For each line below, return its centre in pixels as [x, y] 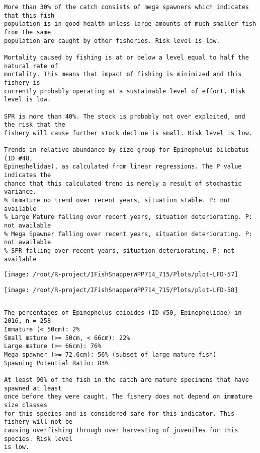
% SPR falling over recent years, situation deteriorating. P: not [119, 251]
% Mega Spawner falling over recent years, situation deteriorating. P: [128, 234]
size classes [26, 405]
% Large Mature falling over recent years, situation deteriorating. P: [128, 217]
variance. [20, 192]
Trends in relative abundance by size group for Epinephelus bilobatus [126, 150]
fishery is [22, 82]
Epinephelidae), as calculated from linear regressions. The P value [123, 167]
